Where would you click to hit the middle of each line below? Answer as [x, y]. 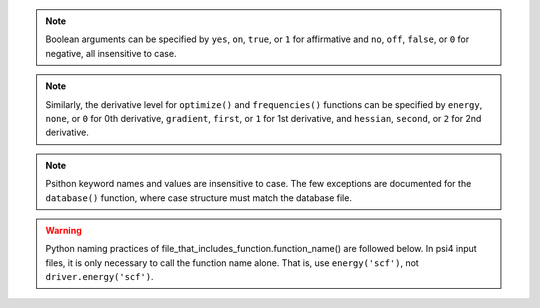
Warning [63, 230]
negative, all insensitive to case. [111, 53]
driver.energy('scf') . [99, 277]
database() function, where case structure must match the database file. [198, 197]
